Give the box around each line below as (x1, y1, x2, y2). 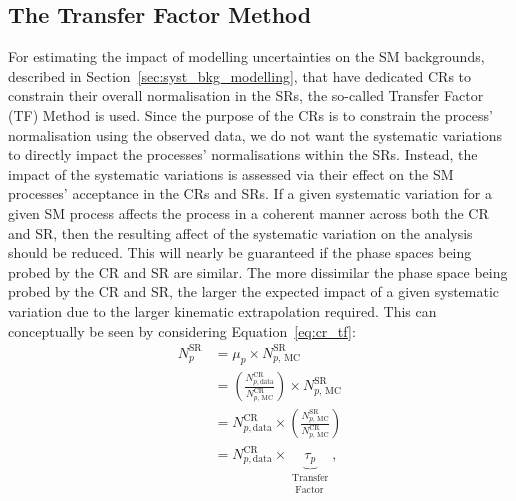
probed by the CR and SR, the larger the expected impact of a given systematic (8, 281, 500, 302)
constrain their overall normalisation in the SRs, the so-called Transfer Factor (8, 85, 484, 106)
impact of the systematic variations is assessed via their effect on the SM (8, 163, 454, 184)
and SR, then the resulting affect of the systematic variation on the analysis (8, 222, 473, 243)
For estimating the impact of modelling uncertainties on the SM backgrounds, (8, 46, 485, 67)
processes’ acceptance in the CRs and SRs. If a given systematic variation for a (8, 183, 492, 204)
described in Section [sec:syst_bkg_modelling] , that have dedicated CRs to (8, 65, 472, 86)
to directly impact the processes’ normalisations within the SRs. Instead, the (8, 144, 478, 165)
